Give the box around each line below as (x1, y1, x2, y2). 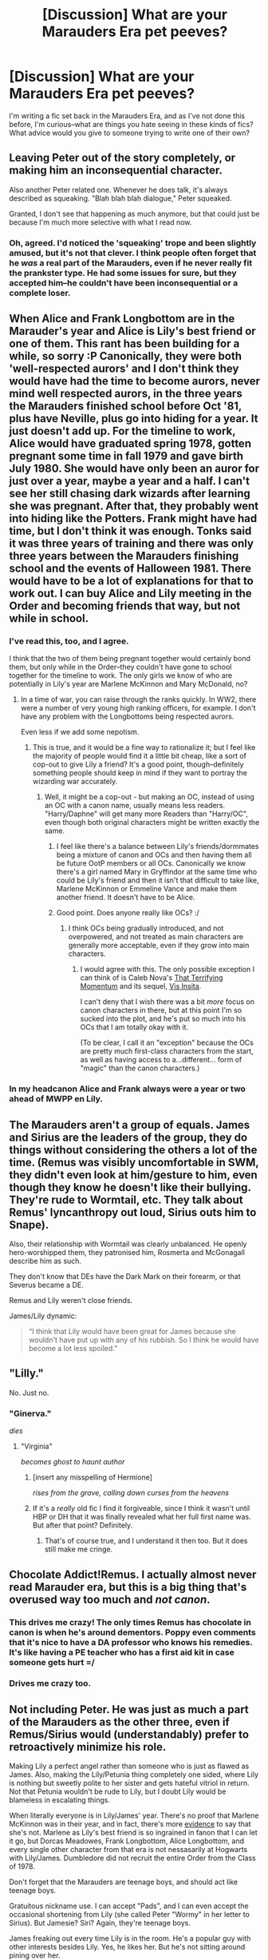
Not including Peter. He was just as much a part (9, 1703, 250, 1716)
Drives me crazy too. (9, 1678, 91, 1689)
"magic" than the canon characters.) (80, 1063, 200, 1073)
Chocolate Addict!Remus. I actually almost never (9, 1568, 257, 1581)
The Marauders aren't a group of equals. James (9, 1117, 250, 1132)
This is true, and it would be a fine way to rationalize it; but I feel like (32, 743, 256, 752)
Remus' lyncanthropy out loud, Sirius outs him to (9, 1205, 257, 1219)
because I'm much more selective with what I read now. (9, 217, 192, 227)
